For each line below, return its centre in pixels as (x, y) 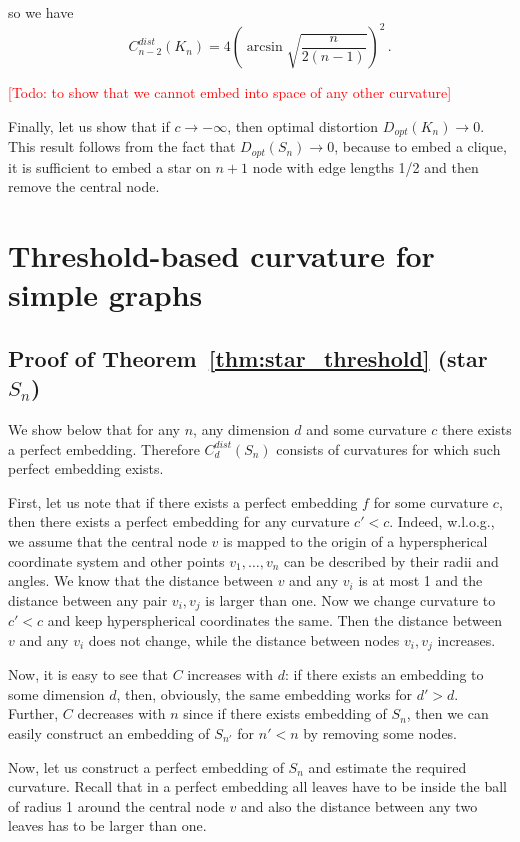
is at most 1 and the (420, 580)
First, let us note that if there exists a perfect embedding (183, 501)
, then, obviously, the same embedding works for (264, 693)
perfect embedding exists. (86, 468)
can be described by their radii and (391, 560)
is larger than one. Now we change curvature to (350, 599)
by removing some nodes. (380, 732)
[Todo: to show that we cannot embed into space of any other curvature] (230, 92)
